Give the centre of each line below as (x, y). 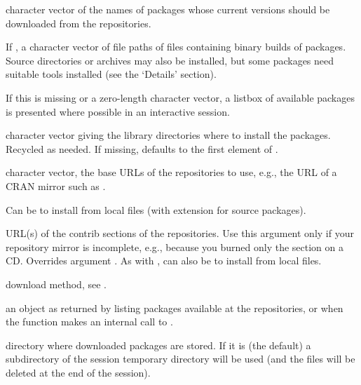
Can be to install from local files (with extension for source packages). (156, 209)
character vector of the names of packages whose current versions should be (168, 9)
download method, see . (56, 284)
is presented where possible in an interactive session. (118, 111)
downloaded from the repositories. (79, 23)
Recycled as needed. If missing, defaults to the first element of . (142, 148)
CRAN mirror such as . (56, 185)
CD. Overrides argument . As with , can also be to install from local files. (164, 261)
